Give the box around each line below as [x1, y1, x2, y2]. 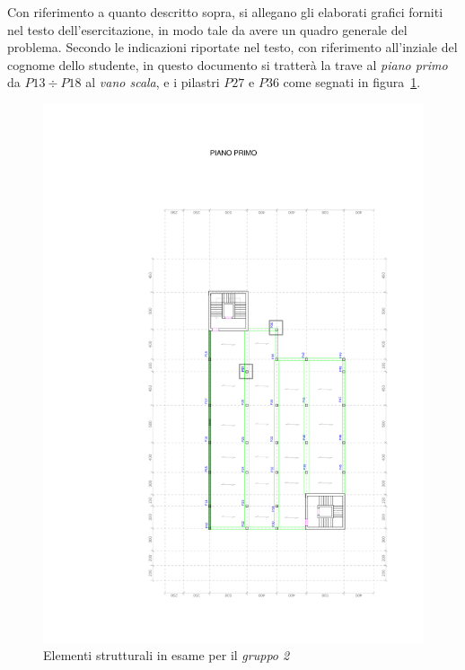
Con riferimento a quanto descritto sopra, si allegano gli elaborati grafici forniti [7, 3, 443, 21]
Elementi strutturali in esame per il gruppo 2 [43, 646, 290, 665]
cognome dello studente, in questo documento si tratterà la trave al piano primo [7, 55, 448, 74]
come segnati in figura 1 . [283, 73, 421, 92]
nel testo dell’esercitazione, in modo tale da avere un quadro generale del [7, 20, 408, 39]
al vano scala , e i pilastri [85, 73, 220, 92]
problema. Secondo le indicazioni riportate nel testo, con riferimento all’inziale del [7, 38, 458, 57]
